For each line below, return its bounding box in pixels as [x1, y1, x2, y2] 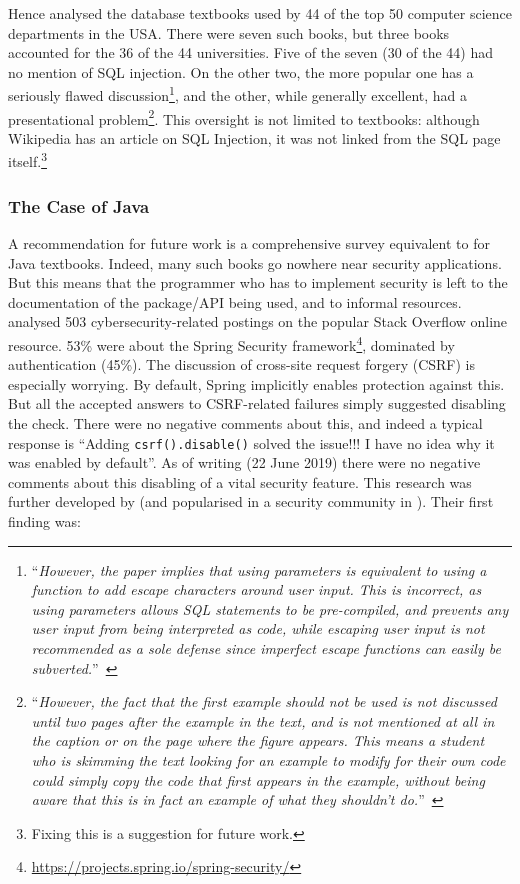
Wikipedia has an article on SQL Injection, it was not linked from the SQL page [8, 127, 501, 148]
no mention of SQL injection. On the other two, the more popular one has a [8, 61, 474, 82]
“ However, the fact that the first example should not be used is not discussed [31, 691, 497, 712]
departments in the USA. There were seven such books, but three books [8, 22, 450, 43]
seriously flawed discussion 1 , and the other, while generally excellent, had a [8, 82, 468, 106]
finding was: [8, 510, 81, 531]
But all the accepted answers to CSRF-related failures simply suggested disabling [8, 393, 506, 414]
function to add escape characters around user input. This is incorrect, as [31, 579, 482, 600]
